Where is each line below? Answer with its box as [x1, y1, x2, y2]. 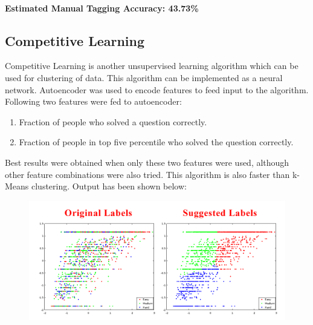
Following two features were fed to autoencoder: [5, 95, 182, 108]
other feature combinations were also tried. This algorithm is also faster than [5, 168, 290, 180]
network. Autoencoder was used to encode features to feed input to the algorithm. [5, 83, 309, 96]
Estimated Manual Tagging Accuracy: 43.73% [5, 1, 199, 14]
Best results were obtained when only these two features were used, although [5, 156, 289, 168]
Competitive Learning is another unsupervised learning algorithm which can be [5, 59, 298, 72]
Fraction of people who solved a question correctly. [19, 115, 207, 128]
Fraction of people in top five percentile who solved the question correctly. [19, 136, 294, 148]
